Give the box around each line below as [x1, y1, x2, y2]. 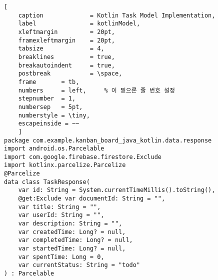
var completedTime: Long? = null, [18, 236, 133, 244]
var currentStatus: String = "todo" [18, 261, 140, 269]
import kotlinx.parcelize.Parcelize [4, 161, 126, 169]
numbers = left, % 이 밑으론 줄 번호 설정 [18, 86, 175, 94]
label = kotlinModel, [18, 20, 140, 27]
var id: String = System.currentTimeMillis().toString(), [18, 186, 215, 194]
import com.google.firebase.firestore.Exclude [4, 153, 161, 160]
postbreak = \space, [18, 70, 122, 77]
